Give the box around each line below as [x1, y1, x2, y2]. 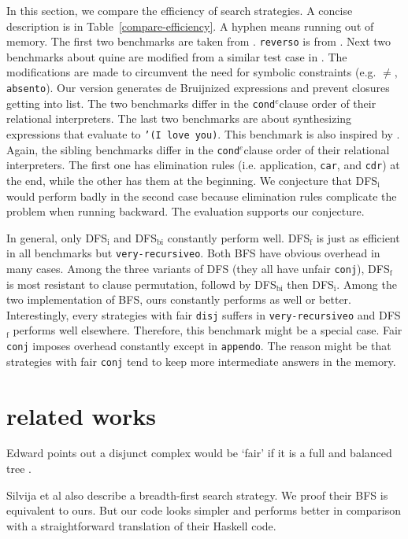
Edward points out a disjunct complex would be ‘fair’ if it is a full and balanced [6, 445, 392, 461]
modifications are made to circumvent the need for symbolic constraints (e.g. [6, 64, 376, 80]
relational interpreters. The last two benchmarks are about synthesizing [6, 110, 352, 127]
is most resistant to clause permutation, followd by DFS [6, 275, 276, 292]
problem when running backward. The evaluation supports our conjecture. [6, 203, 365, 220]
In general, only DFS [6, 229, 108, 246]
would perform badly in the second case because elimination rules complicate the [6, 187, 397, 204]
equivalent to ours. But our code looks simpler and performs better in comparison [6, 502, 401, 519]
